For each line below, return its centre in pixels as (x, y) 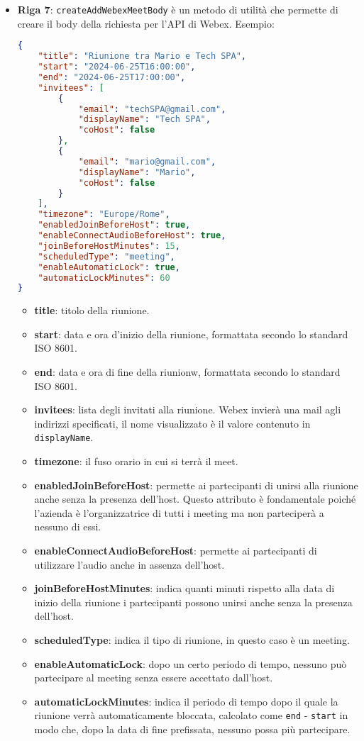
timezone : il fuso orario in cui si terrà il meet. (136, 461)
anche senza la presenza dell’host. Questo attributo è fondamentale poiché (195, 499)
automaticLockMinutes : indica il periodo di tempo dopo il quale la (186, 701)
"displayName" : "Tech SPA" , (144, 119)
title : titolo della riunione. (92, 310)
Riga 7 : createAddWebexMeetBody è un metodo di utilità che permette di (178, 9)
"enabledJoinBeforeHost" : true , (114, 225)
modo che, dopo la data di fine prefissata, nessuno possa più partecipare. (192, 729)
